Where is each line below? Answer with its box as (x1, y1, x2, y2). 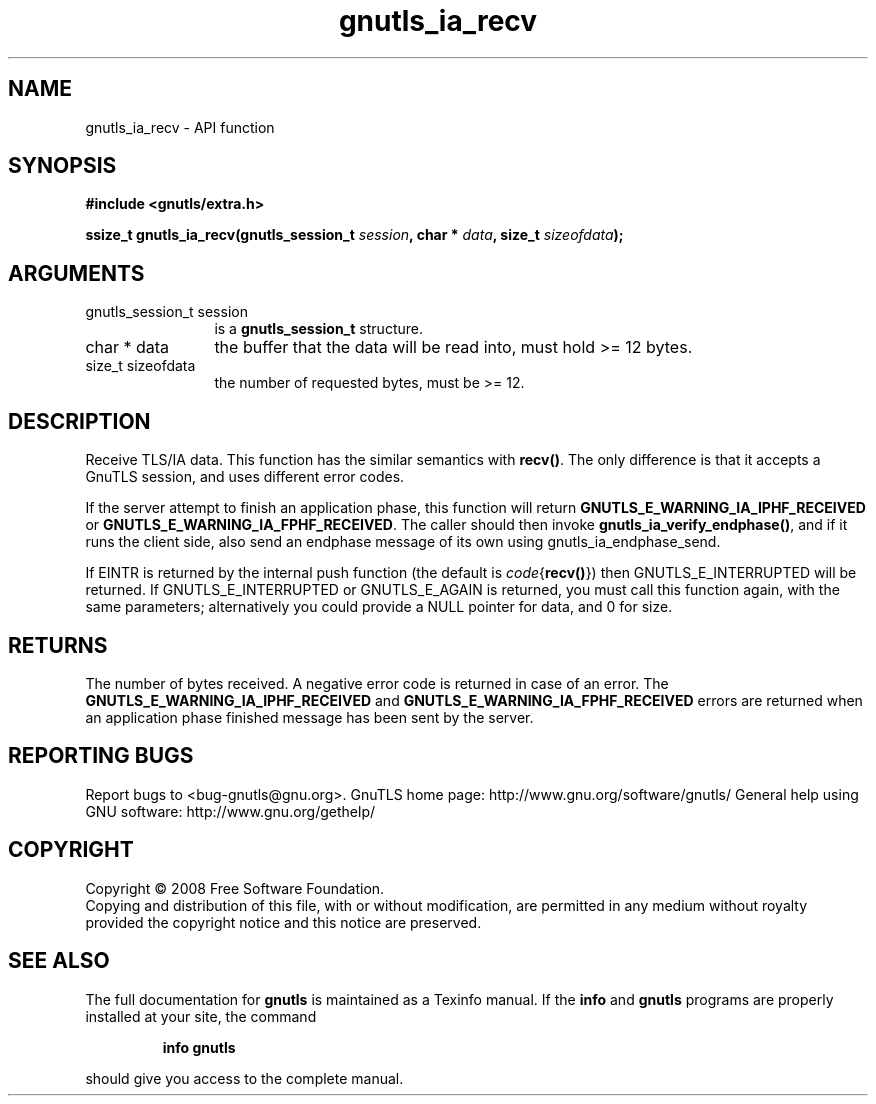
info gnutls (162, 1038, 236, 1056)
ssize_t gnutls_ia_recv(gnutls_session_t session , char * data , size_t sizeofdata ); (85, 226, 624, 244)
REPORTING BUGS (8, 743, 194, 769)
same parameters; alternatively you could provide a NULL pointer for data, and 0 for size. (85, 598, 673, 616)
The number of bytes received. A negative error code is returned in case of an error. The (85, 674, 669, 692)
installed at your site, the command (85, 1007, 317, 1025)
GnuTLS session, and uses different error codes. (85, 468, 405, 486)
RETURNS (8, 632, 108, 658)
